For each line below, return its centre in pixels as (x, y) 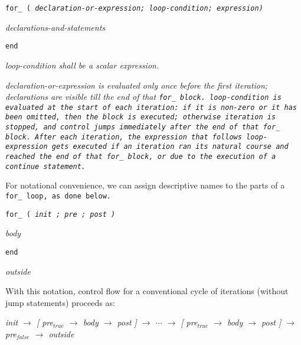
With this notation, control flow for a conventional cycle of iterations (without (147, 291)
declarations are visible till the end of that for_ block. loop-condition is (143, 97)
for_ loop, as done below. (58, 196)
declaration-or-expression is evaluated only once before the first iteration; (137, 85)
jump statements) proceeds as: (60, 302)
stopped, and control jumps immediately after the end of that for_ (143, 127)
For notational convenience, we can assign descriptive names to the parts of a (145, 185)
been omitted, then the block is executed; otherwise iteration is (141, 117)
